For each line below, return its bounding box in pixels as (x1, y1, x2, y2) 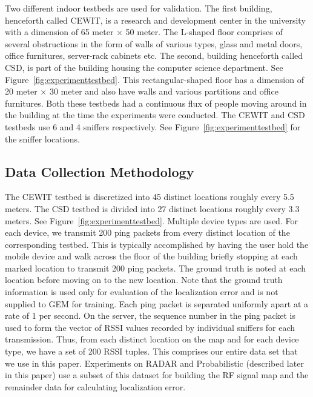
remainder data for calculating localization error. (5, 380, 186, 393)
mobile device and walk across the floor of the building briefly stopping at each (5, 250, 298, 262)
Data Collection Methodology (5, 162, 194, 181)
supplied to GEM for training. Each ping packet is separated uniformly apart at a (5, 297, 309, 310)
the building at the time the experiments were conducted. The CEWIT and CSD (5, 108, 305, 121)
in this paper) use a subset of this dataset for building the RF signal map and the (5, 369, 309, 381)
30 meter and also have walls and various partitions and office (49, 85, 278, 98)
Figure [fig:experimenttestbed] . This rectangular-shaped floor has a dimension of (5, 73, 304, 85)
